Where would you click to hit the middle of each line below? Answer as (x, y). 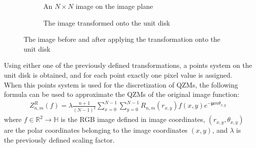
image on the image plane (114, 6)
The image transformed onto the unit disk (107, 22)
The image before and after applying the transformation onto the (122, 39)
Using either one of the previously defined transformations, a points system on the (128, 65)
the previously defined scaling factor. (59, 139)
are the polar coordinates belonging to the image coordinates (96, 130)
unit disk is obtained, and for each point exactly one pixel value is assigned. (118, 74)
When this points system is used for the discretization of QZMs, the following (121, 84)
